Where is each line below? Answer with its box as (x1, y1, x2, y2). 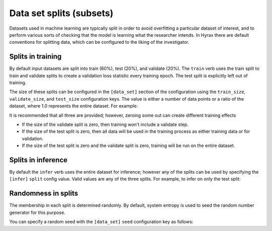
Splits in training (9, 52, 62, 61)
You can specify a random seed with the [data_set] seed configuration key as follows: (9, 219, 193, 225)
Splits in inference (9, 156, 68, 164)
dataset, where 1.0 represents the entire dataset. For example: (9, 103, 138, 109)
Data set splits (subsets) (9, 8, 113, 19)
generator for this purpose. (9, 209, 65, 215)
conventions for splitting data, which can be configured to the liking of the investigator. (9, 39, 189, 45)
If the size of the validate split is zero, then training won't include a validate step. (22, 121, 189, 127)
